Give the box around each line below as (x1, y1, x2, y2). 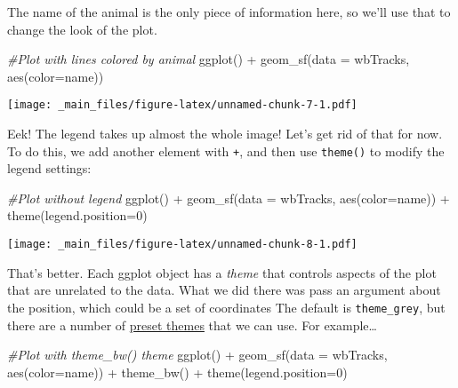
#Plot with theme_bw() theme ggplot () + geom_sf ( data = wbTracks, (7, 345, 388, 364)
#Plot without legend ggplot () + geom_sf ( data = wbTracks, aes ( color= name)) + (7, 188, 450, 207)
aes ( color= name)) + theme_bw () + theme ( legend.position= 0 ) (7, 362, 348, 381)
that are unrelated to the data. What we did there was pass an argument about (7, 281, 441, 299)
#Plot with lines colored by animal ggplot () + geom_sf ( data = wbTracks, (7, 50, 410, 68)
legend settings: (7, 159, 92, 178)
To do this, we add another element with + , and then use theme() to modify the (7, 141, 445, 160)
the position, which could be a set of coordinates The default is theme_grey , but (7, 297, 446, 316)
